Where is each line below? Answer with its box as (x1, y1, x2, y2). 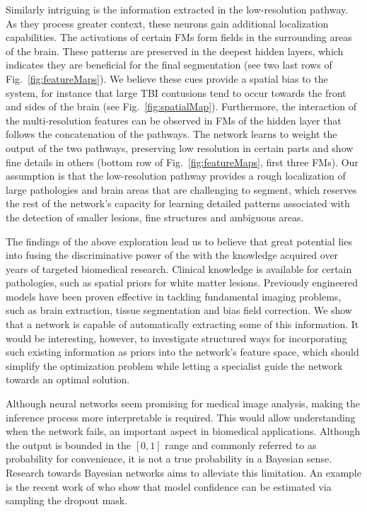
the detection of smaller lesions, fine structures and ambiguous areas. (6, 209, 304, 224)
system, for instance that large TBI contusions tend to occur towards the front (6, 85, 346, 100)
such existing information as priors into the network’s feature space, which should (6, 344, 359, 359)
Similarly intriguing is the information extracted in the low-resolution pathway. (6, 2, 349, 16)
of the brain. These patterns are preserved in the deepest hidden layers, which (6, 43, 344, 58)
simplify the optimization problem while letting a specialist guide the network (6, 358, 343, 373)
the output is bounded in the (6, 437, 132, 452)
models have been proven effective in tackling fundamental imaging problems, (6, 289, 342, 303)
